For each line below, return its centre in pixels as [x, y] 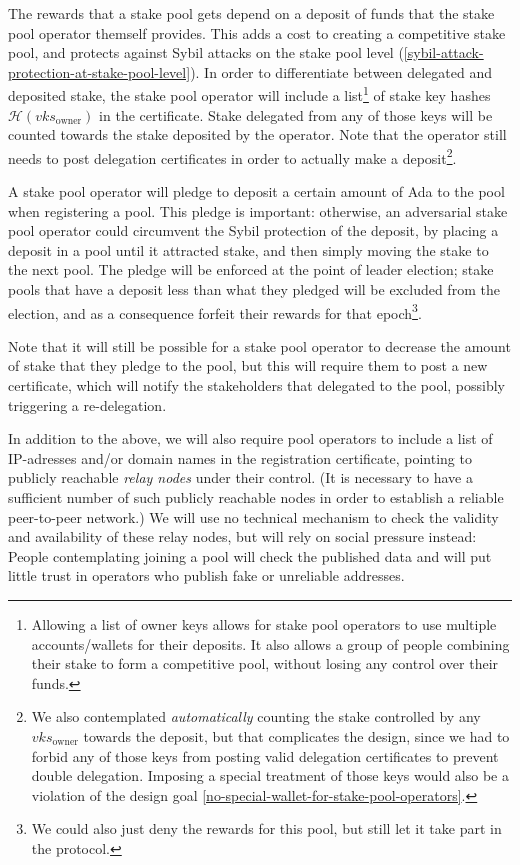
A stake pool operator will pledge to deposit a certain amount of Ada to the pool [256, 191]
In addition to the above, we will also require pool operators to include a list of [250, 438]
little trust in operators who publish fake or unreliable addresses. [206, 575]
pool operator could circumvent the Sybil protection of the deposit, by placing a [253, 230]
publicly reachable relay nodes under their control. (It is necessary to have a [240, 477]
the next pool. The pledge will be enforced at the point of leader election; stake [251, 269]
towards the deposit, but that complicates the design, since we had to [296, 735]
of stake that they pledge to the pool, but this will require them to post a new [248, 365]
